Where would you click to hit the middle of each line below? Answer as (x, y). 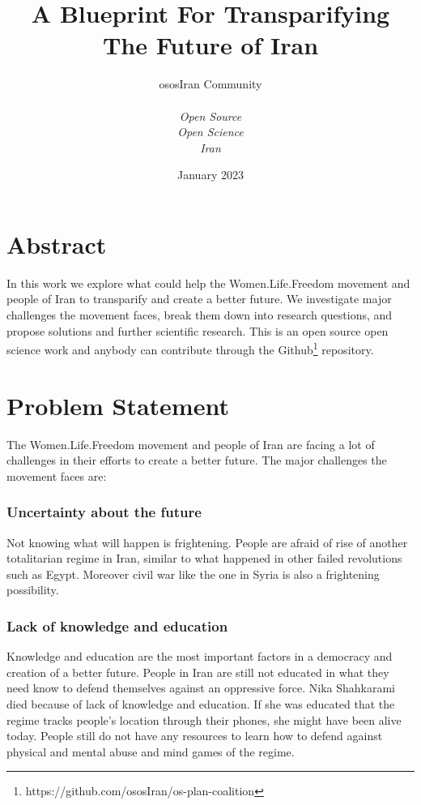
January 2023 (210, 175)
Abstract (57, 244)
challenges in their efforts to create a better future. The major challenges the (197, 460)
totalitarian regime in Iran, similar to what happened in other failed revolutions (204, 558)
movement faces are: (57, 475)
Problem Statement (118, 405)
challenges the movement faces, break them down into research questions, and (200, 315)
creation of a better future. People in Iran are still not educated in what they (198, 672)
